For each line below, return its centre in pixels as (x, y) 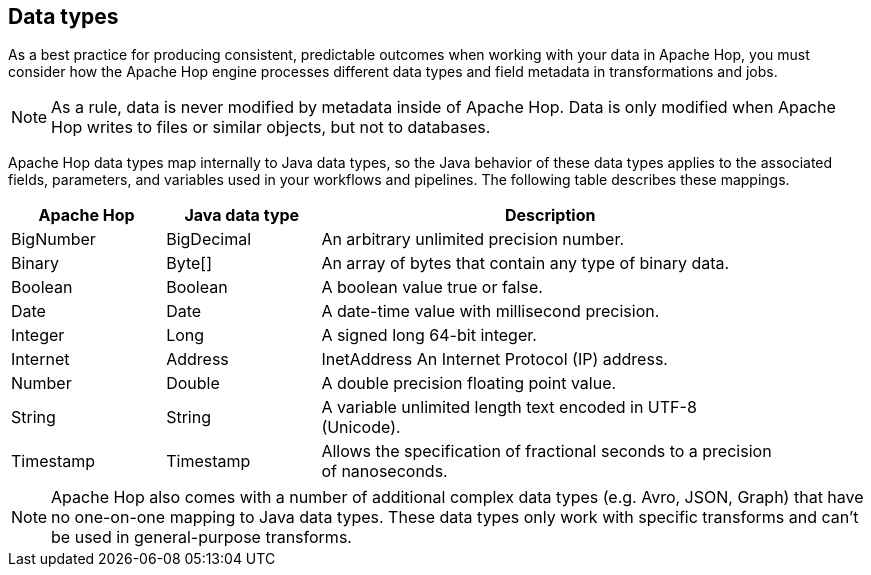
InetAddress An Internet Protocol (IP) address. (494, 359)
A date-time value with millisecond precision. (490, 311)
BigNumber (53, 239)
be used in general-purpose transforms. (201, 537)
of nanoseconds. (384, 471)
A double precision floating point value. (469, 383)
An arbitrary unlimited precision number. (473, 239)
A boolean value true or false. (432, 287)
